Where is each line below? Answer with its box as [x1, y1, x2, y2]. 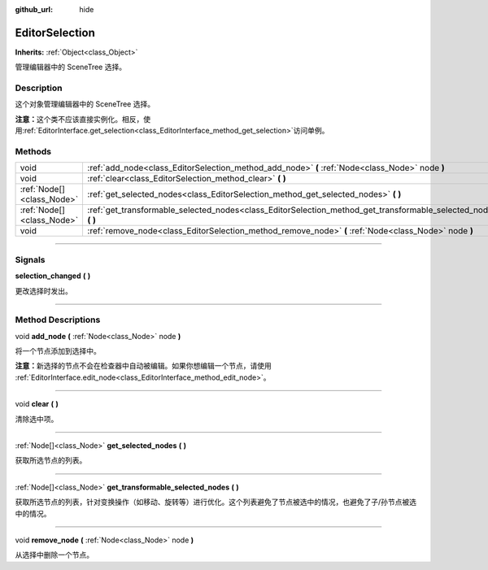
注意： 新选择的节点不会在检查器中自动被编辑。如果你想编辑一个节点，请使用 [15, 361, 272, 371]
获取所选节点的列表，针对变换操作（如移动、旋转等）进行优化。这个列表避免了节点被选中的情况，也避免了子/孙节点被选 [15, 497, 417, 507]
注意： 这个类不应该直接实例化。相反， [15, 114, 144, 124]
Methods [15, 146, 52, 157]
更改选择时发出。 [15, 285, 72, 296]
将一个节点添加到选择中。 [15, 346, 101, 356]
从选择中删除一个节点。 [15, 550, 94, 560]
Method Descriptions [15, 314, 101, 325]
